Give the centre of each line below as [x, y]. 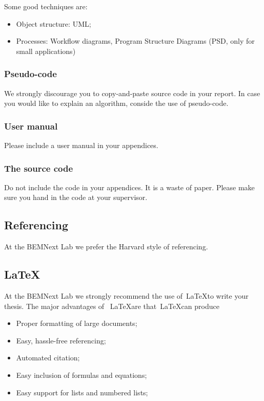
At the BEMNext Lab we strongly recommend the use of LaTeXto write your [126, 296]
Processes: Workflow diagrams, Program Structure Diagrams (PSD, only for [135, 41]
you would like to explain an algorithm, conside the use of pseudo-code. [116, 103]
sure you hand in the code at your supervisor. [76, 197]
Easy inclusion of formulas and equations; [82, 375]
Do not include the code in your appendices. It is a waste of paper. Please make [129, 187]
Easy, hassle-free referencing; [61, 340]
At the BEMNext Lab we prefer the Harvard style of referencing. [106, 247]
